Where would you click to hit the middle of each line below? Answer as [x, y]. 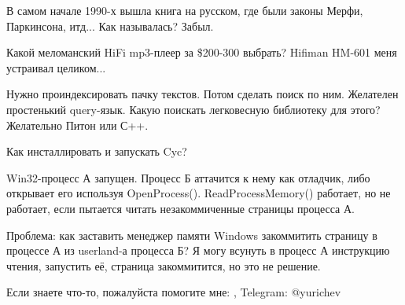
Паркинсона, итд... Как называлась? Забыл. [110, 26]
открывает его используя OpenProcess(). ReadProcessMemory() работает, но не [199, 193]
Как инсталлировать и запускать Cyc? [97, 151]
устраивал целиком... [56, 67]
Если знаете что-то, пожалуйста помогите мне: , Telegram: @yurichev [174, 292]
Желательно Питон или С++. [77, 125]
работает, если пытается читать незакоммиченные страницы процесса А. [180, 208]
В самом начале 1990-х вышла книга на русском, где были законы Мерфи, [185, 10]
